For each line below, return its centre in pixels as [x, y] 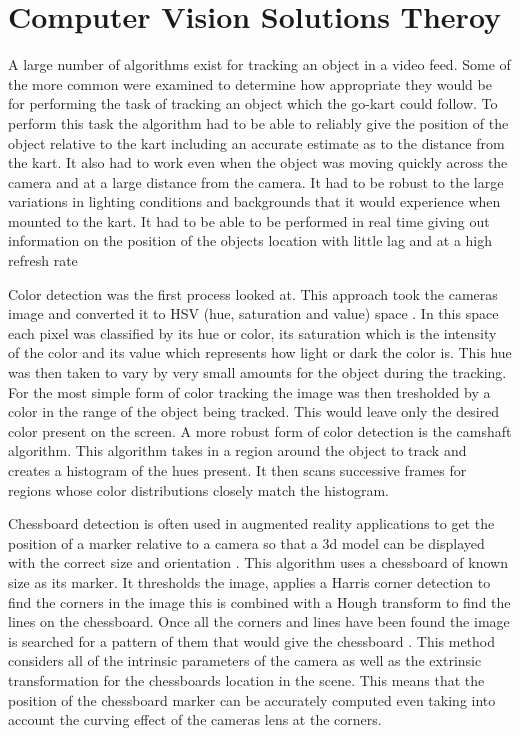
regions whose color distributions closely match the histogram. [198, 489]
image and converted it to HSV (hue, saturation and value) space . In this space [253, 313]
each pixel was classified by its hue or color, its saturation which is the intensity [252, 332]
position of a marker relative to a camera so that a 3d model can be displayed [246, 542]
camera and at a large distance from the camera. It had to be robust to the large [256, 181]
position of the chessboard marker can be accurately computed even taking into [252, 699]
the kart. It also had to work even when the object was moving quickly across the [258, 162]
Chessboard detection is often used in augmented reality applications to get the [251, 523]
